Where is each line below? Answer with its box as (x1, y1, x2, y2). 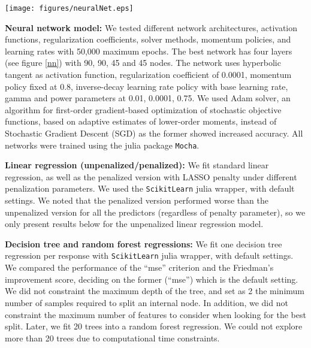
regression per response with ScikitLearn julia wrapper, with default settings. (5, 249, 294, 262)
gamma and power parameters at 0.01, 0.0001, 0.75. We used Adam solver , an (5, 92, 291, 104)
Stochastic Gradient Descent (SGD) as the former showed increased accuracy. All (5, 127, 303, 139)
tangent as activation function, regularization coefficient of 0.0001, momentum (5, 68, 292, 81)
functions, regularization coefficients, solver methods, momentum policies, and (5, 33, 291, 46)
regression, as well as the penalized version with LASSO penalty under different (5, 170, 297, 183)
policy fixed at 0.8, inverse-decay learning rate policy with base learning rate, (5, 80, 288, 92)
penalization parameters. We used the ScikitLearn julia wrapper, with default (5, 182, 295, 195)
